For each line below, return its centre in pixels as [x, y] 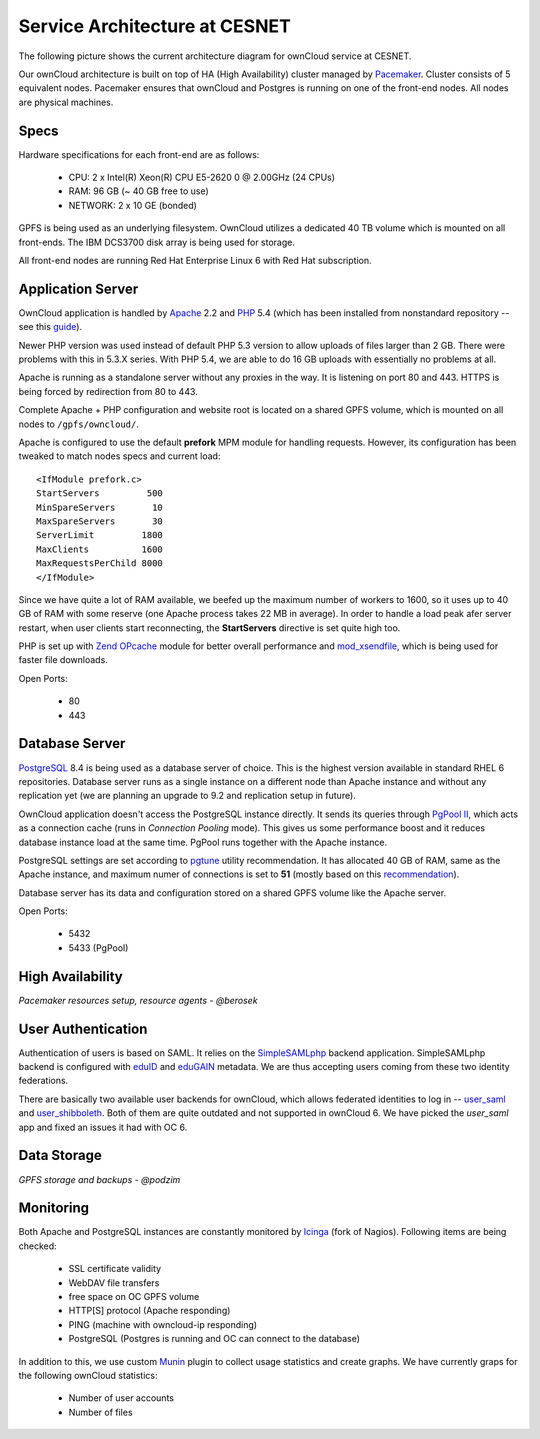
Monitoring [54, 1208]
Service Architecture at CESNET [155, 26]
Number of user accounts [121, 1398]
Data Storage [60, 1155]
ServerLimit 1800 [100, 535]
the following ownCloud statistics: [88, 1375]
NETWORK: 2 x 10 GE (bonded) [132, 205]
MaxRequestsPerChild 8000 [100, 563]
